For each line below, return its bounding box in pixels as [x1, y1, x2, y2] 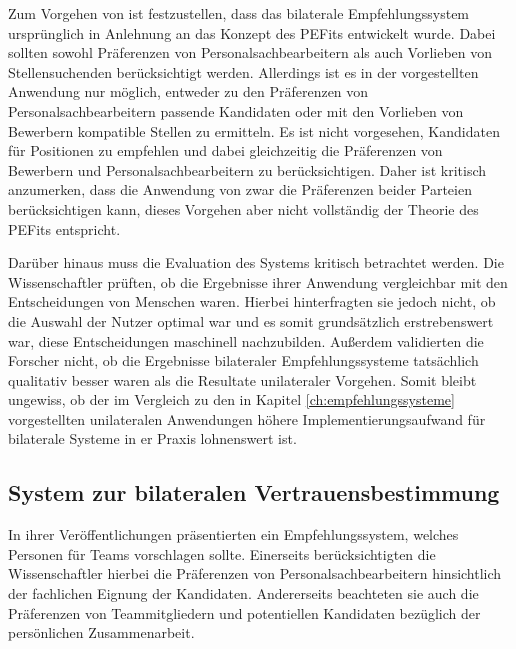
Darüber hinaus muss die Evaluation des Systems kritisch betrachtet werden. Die [8, 252, 504, 273]
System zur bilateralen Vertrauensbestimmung [8, 477, 500, 508]
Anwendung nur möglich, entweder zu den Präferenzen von [8, 81, 369, 102]
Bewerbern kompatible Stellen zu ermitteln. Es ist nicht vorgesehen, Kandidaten [8, 120, 500, 141]
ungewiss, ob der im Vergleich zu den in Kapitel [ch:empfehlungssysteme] [8, 389, 455, 410]
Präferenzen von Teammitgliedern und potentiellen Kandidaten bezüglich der [8, 602, 481, 623]
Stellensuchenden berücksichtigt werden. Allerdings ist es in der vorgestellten [8, 61, 479, 82]
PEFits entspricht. [8, 218, 121, 239]
